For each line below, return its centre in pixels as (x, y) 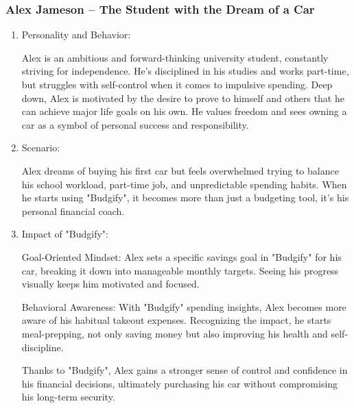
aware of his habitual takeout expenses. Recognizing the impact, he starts (176, 320)
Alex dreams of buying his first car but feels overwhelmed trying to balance (180, 170)
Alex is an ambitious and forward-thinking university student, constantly (175, 57)
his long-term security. (68, 397)
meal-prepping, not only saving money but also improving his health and (175, 333)
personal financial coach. (73, 211)
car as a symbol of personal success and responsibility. (135, 124)
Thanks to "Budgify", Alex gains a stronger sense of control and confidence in (185, 370)
